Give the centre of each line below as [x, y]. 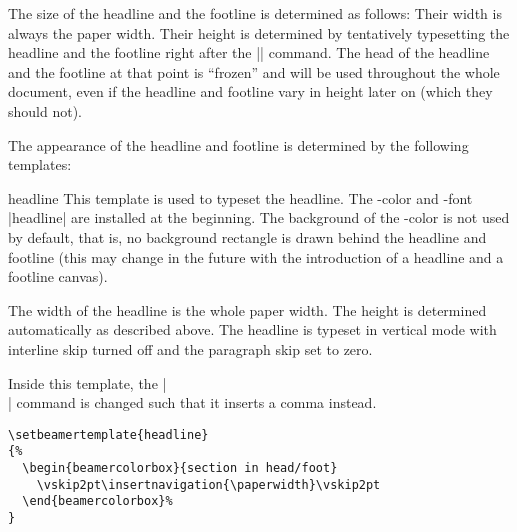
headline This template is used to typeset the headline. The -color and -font [240, 197]
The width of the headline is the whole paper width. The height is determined [247, 309]
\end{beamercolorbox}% [97, 501]
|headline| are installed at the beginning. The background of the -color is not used [259, 217]
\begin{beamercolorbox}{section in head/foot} [180, 468]
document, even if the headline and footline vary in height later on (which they [250, 91]
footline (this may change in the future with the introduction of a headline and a [256, 256]
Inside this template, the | [87, 382]
